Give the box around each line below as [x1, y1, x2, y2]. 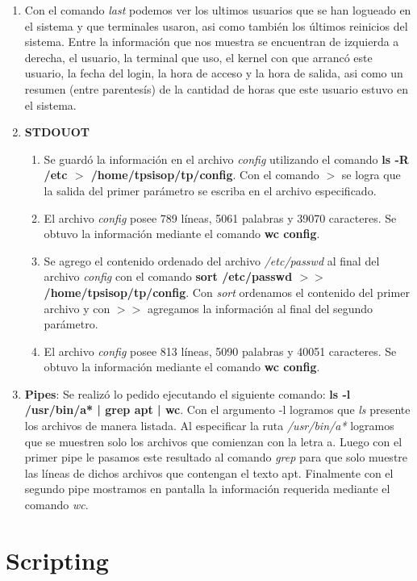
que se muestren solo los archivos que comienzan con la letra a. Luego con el [24, 433, 402, 449]
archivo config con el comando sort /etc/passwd [44, 268, 293, 285]
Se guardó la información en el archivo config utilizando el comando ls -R [44, 150, 409, 167]
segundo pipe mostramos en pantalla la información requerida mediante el [24, 480, 390, 497]
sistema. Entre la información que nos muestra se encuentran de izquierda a [24, 33, 399, 50]
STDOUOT [24, 123, 90, 140]
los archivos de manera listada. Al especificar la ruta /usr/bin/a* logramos [24, 417, 394, 434]
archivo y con [44, 299, 111, 316]
